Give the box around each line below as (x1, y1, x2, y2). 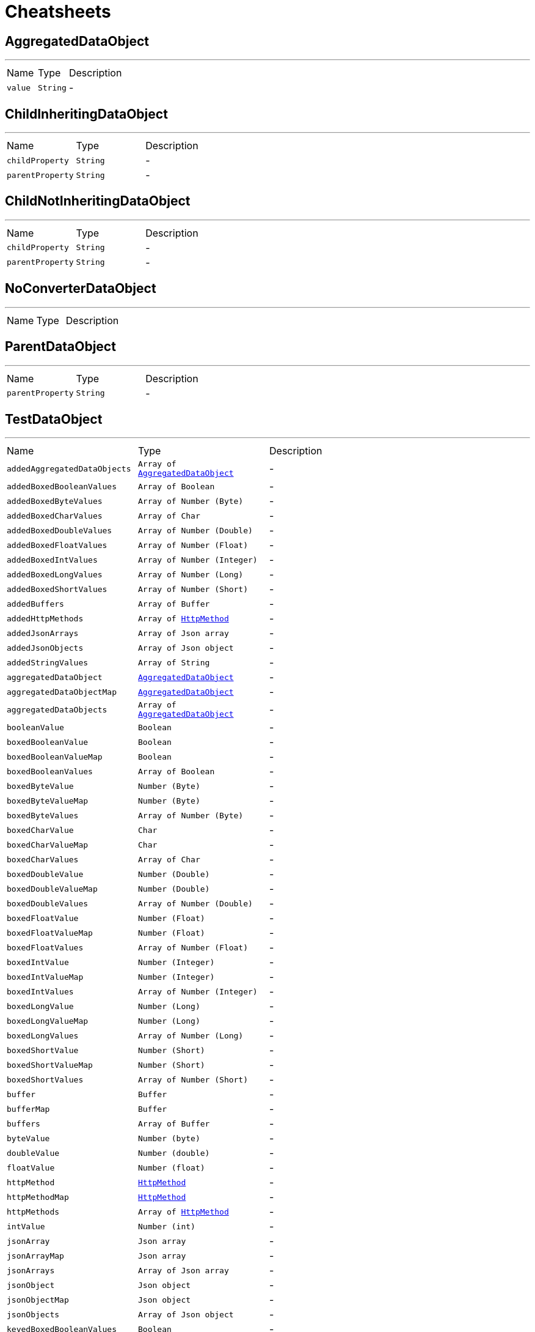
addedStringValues (7, 657, 89, 667)
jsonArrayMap (7, 1251, 64, 1260)
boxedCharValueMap (7, 840, 89, 849)
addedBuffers (7, 599, 64, 609)
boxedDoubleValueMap (7, 884, 98, 894)
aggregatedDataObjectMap (7, 687, 117, 697)
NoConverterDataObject (5, 281, 156, 297)
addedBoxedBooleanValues (7, 481, 117, 491)
